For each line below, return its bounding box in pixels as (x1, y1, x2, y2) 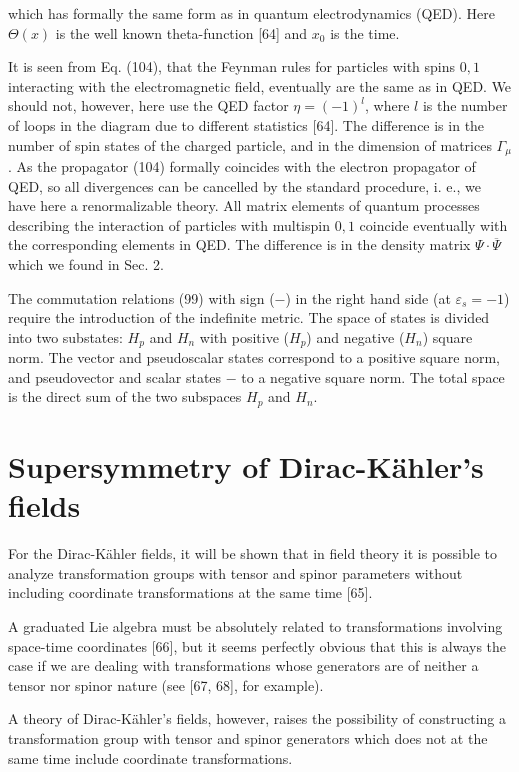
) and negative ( (306, 326, 405, 347)
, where (365, 95, 410, 116)
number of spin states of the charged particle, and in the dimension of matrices (8, 134, 492, 155)
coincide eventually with (359, 214, 508, 235)
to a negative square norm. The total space (241, 366, 505, 387)
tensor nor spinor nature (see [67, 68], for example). (8, 674, 324, 695)
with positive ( (199, 326, 289, 347)
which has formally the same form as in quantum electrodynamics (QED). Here (8, 3, 495, 23)
